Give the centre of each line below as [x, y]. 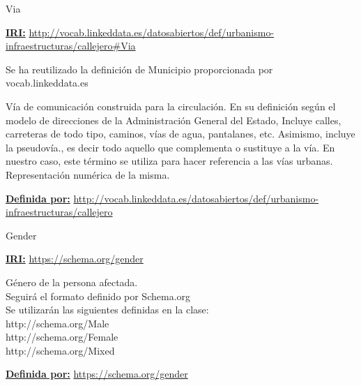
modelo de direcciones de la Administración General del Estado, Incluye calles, [174, 120]
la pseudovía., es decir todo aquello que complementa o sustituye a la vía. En [170, 147]
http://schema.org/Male [57, 323]
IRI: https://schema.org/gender [75, 259]
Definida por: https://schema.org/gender [97, 374]
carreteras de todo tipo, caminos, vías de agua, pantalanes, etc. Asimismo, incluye [180, 134]
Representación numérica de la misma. [88, 174]
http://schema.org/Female [62, 337]
